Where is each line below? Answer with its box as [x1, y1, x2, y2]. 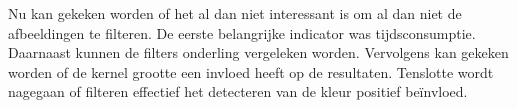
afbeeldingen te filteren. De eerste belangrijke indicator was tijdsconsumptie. [8, 22, 476, 43]
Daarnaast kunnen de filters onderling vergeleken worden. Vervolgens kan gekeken [8, 42, 509, 63]
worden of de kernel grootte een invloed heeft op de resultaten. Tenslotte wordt [8, 61, 494, 82]
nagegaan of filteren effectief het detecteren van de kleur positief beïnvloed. [8, 81, 468, 102]
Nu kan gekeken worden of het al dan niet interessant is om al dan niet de [8, 3, 462, 23]
